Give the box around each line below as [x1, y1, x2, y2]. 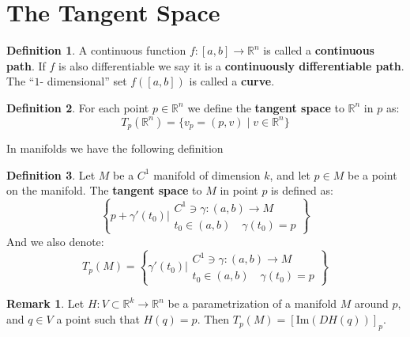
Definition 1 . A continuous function [6, 42, 186, 59]
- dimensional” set [39, 73, 127, 89]
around [354, 295, 389, 312]
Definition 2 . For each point [6, 99, 149, 115]
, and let [269, 166, 310, 183]
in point [220, 182, 258, 199]
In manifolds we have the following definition [6, 139, 224, 156]
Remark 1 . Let [6, 295, 85, 312]
